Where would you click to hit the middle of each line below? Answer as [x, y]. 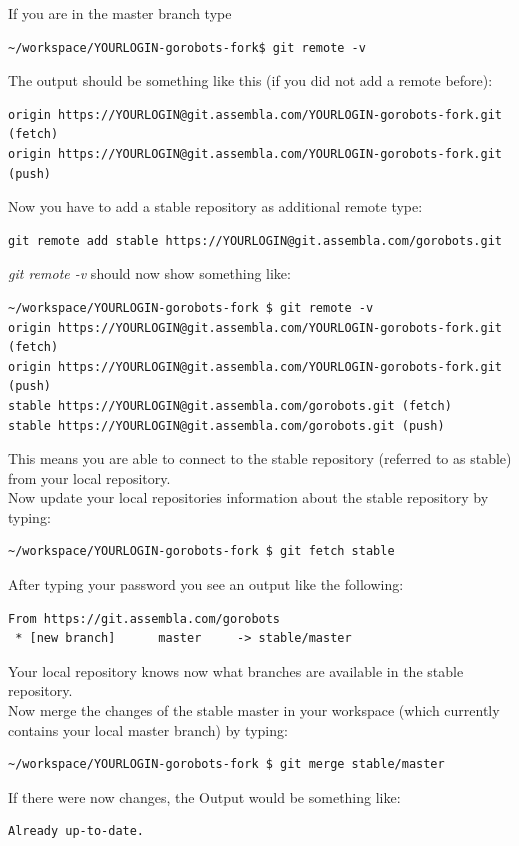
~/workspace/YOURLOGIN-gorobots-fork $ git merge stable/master [226, 764]
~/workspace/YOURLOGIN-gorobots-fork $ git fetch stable [201, 551]
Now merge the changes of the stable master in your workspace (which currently [254, 710]
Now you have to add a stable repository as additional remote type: [215, 206]
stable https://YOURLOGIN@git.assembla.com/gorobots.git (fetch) [230, 405]
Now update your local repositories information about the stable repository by [248, 497]
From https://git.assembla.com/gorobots [144, 618]
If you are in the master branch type [120, 13]
